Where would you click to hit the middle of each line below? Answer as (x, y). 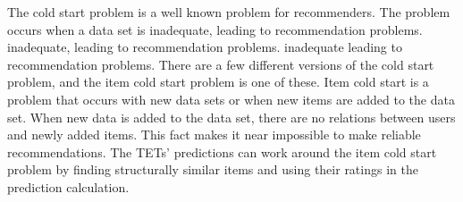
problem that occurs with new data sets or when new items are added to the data (231, 99)
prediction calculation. (68, 186)
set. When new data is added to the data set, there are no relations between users (231, 117)
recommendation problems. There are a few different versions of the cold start (221, 64)
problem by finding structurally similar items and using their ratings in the (213, 169)
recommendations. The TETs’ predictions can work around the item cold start (222, 151)
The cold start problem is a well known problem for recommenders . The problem (229, 12)
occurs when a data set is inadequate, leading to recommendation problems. (215, 29)
